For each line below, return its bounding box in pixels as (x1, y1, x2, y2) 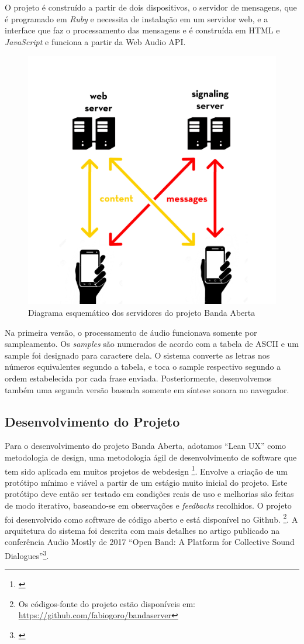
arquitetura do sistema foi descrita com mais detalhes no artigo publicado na (5, 524, 280, 536)
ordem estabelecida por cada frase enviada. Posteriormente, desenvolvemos (5, 372, 272, 384)
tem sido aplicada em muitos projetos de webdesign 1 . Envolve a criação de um (5, 463, 288, 477)
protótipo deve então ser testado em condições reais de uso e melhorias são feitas (5, 488, 294, 500)
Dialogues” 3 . (5, 547, 49, 561)
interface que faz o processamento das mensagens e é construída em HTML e (5, 24, 280, 36)
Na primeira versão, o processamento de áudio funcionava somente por (5, 326, 257, 338)
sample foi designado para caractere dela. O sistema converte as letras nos (5, 349, 270, 361)
